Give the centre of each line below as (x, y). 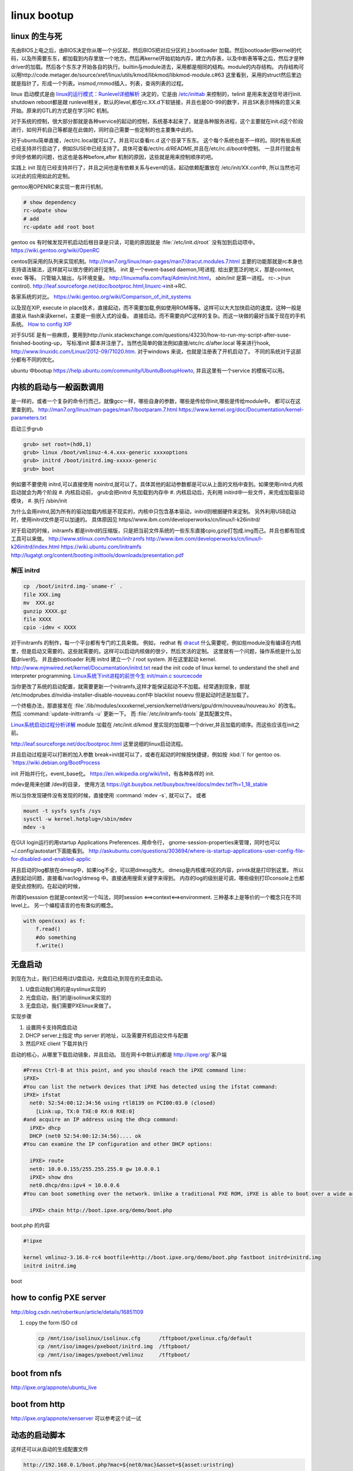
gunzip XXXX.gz (45, 611)
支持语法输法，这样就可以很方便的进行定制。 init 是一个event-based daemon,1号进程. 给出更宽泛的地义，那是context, (153, 269)
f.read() (48, 929)
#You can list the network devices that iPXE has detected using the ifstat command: (150, 1086)
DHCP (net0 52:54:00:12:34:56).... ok (85, 1136)
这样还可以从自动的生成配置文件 (49, 1449)
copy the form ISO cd (51, 1322)
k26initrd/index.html (35, 547)
